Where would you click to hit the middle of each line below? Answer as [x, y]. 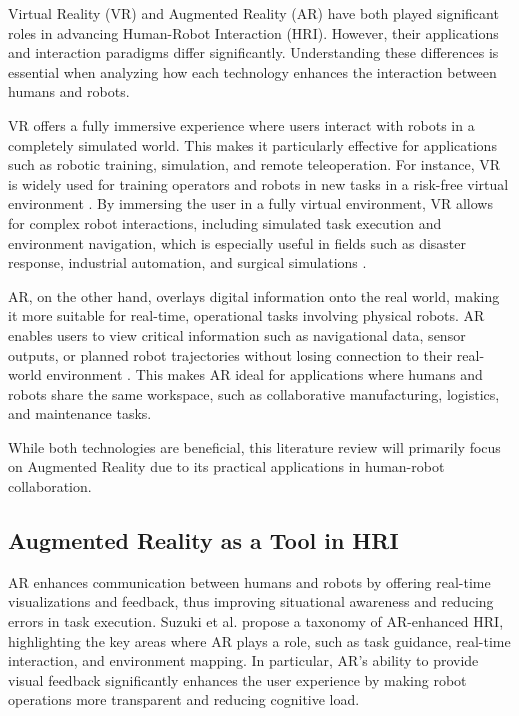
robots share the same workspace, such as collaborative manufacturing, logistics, [254, 393]
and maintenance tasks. [80, 413]
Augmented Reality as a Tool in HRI [203, 540]
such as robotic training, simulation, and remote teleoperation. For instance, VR [254, 164]
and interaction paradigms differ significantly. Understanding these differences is [253, 52]
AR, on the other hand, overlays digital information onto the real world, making [254, 295]
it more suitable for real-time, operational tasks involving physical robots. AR [246, 315]
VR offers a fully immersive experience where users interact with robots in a [241, 124]
